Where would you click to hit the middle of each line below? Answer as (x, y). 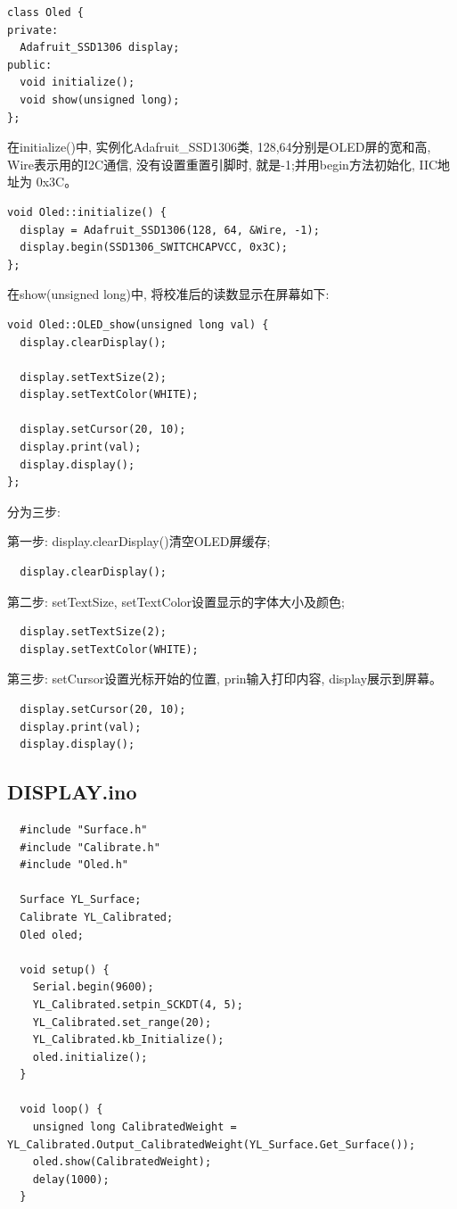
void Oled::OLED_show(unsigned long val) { (138, 324)
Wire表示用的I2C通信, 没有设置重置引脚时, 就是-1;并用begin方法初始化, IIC (223, 164)
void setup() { (65, 969)
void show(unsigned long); (100, 99)
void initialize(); (78, 83)
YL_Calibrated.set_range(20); (122, 1022)
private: (33, 30)
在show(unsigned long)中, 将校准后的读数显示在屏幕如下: (168, 294)
